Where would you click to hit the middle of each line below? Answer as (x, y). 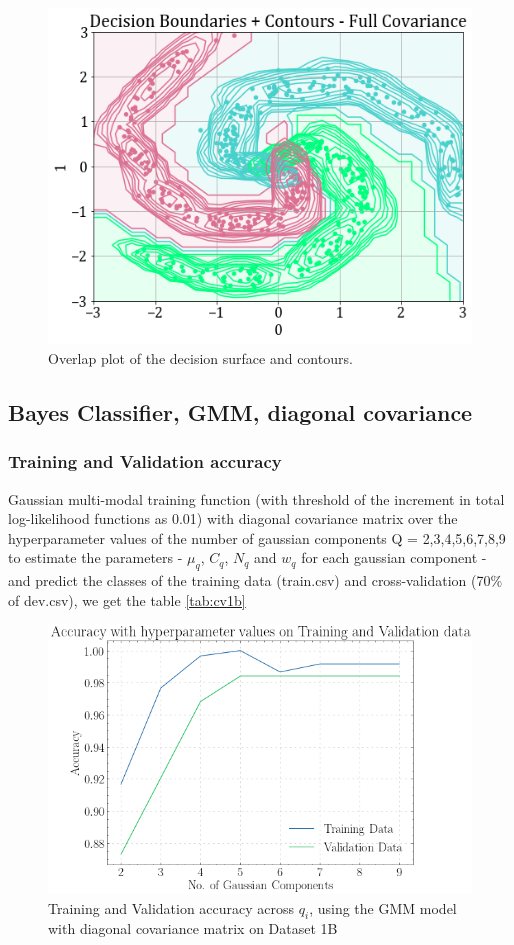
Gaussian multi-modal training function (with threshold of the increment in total (256, 498)
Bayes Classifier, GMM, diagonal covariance (240, 411)
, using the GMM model (383, 907)
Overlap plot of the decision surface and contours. (200, 357)
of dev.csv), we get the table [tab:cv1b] (127, 599)
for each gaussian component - (394, 557)
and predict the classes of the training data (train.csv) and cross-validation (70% (255, 580)
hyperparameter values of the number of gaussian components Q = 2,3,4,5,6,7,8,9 (257, 537)
